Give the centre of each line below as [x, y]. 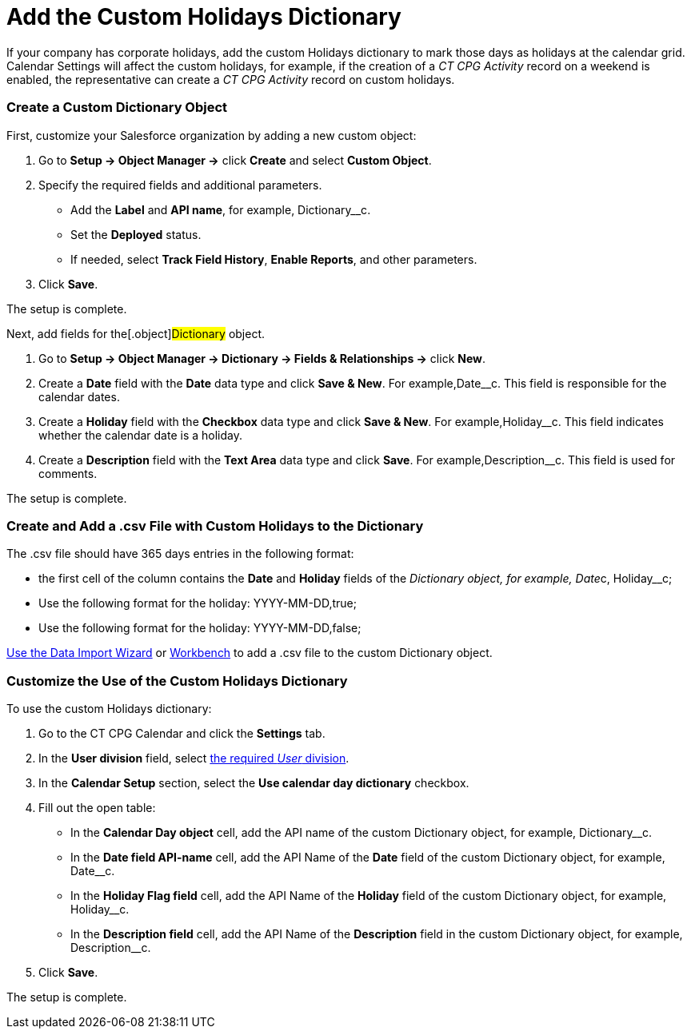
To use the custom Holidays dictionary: [109, 709]
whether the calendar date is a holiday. [141, 435]
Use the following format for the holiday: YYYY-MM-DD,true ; [198, 603]
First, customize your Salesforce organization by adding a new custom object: [212, 135]
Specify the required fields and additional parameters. [180, 185]
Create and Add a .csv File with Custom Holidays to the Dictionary [215, 525]
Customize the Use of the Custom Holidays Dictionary [177, 681]
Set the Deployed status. [136, 234]
